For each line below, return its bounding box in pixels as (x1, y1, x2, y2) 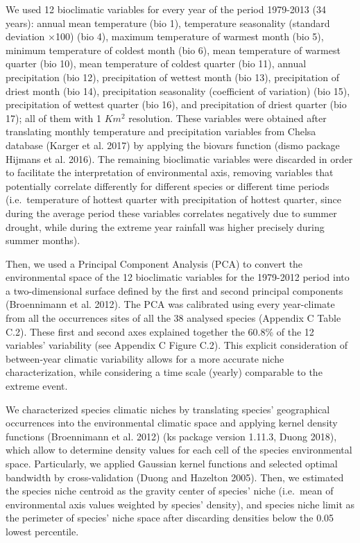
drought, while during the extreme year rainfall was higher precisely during (6, 219, 325, 234)
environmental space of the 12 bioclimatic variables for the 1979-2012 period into (6, 270, 350, 284)
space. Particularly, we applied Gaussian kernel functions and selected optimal (6, 456, 338, 470)
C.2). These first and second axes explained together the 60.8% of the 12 (6, 324, 314, 338)
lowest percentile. (6, 524, 79, 538)
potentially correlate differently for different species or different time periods (6, 178, 329, 193)
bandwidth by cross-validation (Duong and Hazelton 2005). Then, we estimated (6, 469, 344, 484)
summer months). (6, 233, 80, 248)
